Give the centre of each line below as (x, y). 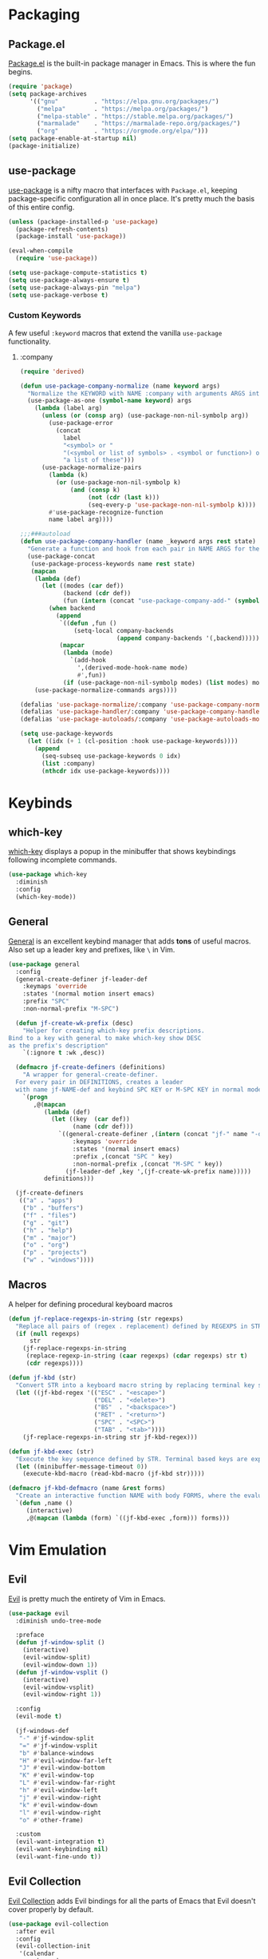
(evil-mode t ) (39, 1717)
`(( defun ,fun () (88, 623)
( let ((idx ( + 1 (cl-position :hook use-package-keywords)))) (133, 741)
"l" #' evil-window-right (60, 1812)
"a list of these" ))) (99, 460)
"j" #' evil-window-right (60, 1798)
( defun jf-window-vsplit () (62, 1672)
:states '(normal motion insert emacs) (89, 994)
